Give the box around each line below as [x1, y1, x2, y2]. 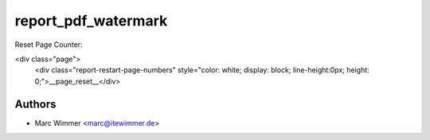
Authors [14, 97, 57, 111]
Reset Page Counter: [14, 40, 83, 49]
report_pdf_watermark [14, 12, 168, 29]
